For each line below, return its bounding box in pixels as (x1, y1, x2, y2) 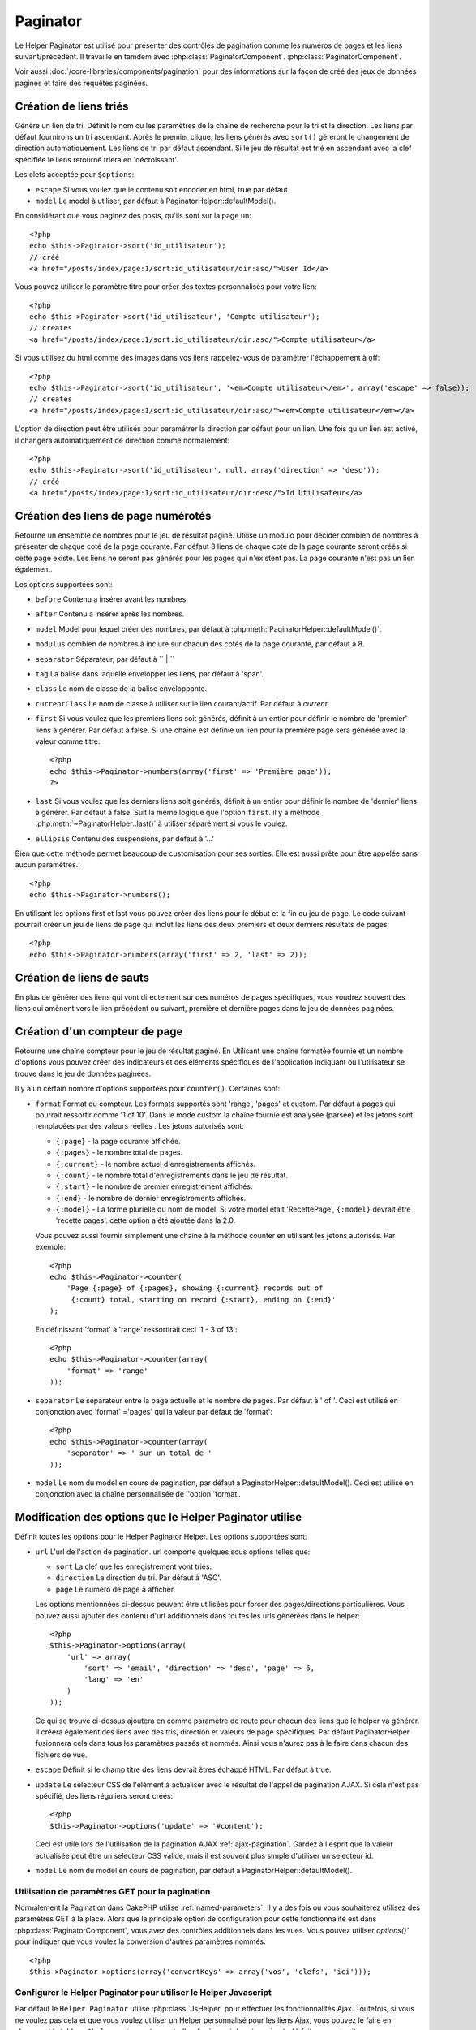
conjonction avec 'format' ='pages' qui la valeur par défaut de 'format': (35, 1406, 273, 1416)
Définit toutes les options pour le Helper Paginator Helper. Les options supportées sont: (15, 1531, 307, 1542)
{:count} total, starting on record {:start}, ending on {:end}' (71, 1295, 337, 1304)
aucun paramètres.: (15, 860, 80, 870)
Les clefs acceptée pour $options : (15, 170, 135, 179)
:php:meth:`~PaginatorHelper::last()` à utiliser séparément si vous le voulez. (35, 818, 288, 828)
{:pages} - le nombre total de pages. (55, 1147, 182, 1157)
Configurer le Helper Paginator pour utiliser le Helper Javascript (15, 1986, 272, 1998)
